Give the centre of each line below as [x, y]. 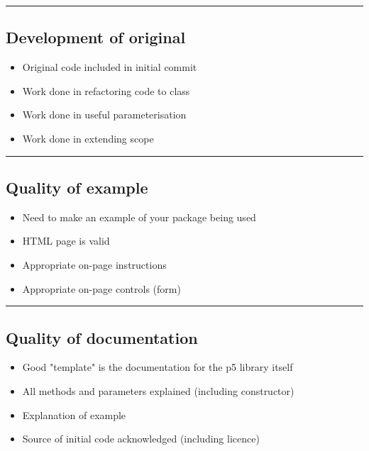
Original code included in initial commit [110, 67]
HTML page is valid [66, 241]
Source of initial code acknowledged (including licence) [141, 439]
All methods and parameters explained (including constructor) [158, 390]
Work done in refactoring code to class [106, 90]
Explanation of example [74, 414]
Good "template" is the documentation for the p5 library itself [158, 367]
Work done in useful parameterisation [104, 115]
